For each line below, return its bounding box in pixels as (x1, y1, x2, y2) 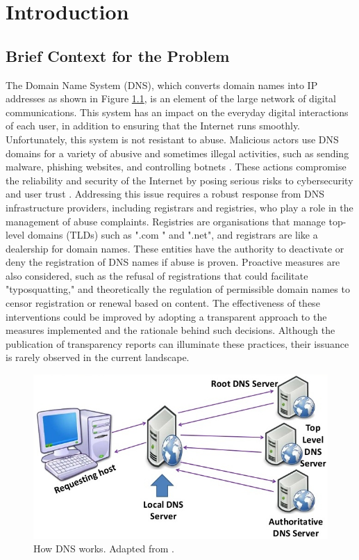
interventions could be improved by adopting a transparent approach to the (6, 309, 327, 323)
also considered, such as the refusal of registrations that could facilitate (6, 268, 308, 282)
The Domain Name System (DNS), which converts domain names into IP (6, 77, 318, 92)
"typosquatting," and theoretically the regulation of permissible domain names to (6, 282, 350, 296)
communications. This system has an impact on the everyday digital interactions (6, 104, 349, 119)
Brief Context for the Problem (6, 45, 230, 66)
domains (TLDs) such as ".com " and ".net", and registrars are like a (27, 227, 318, 242)
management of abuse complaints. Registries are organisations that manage (6, 214, 326, 228)
